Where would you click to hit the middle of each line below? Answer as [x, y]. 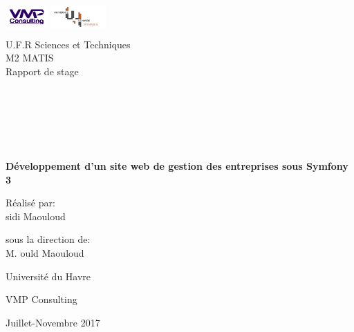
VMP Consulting [41, 299]
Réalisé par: [30, 203]
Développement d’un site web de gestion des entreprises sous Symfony [177, 165]
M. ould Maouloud [45, 252]
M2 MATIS [30, 58]
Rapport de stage [42, 71]
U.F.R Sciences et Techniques [68, 44]
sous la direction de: [48, 239]
